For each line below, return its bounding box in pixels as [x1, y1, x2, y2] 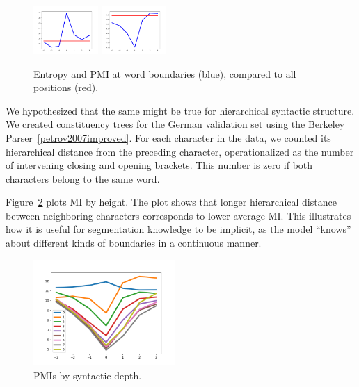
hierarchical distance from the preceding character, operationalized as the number [6, 144, 354, 158]
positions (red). [33, 80, 99, 94]
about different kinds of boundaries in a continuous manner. [6, 236, 262, 250]
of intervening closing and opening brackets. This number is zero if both [6, 158, 313, 172]
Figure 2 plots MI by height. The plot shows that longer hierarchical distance [6, 195, 337, 209]
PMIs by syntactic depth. [33, 368, 142, 382]
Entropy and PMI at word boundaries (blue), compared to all [33, 66, 296, 81]
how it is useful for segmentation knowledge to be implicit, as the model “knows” [6, 222, 351, 236]
